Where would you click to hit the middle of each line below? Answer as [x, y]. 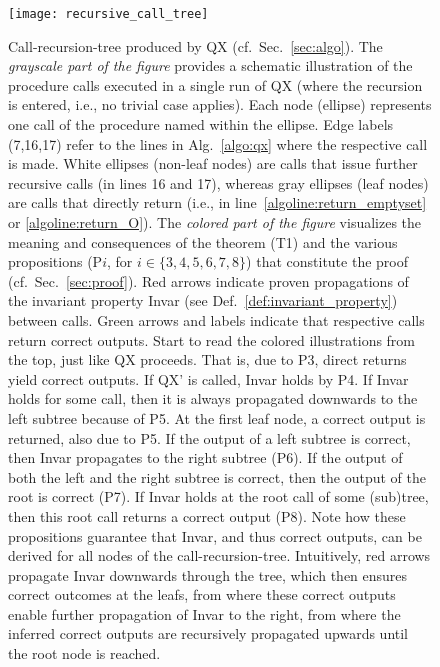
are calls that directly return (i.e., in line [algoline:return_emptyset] [217, 202]
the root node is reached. [84, 653]
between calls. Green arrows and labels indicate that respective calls [216, 319]
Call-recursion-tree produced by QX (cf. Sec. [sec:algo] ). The [195, 45]
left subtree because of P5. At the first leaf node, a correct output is [217, 417]
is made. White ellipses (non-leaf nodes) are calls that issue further [213, 163]
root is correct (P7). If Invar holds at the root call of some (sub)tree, [218, 496]
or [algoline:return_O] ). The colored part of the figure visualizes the [215, 222]
